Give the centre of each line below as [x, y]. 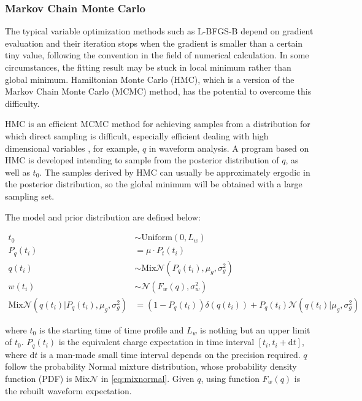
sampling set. [30, 196]
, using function [230, 378]
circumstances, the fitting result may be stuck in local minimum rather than [148, 67]
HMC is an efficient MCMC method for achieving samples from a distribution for [158, 124]
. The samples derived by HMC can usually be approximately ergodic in [175, 172]
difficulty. [22, 103]
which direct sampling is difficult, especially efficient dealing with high [137, 135]
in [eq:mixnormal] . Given [148, 378]
